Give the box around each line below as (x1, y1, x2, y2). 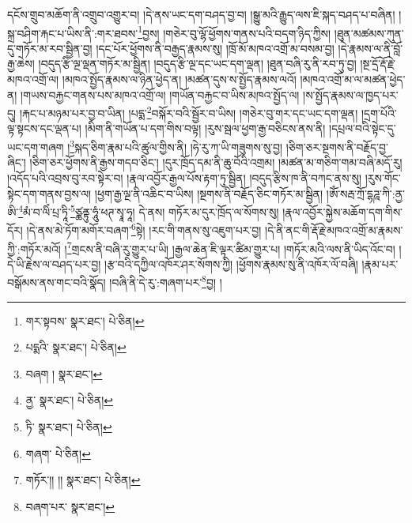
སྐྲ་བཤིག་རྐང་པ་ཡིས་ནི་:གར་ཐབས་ (7, 24, 138, 41)
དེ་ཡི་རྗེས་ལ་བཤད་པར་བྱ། (7, 255, 101, 272)
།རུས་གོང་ (365, 169, 401, 186)
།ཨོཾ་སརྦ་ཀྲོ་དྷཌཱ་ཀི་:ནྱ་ (326, 185, 405, 201)
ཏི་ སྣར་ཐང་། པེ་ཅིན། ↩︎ (25, 419, 112, 435)
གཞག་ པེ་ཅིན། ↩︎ (25, 445, 91, 461)
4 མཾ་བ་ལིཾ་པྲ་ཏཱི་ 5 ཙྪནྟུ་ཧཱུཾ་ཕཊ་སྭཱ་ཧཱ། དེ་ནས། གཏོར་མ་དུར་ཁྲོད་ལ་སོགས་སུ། (18, 201, 279, 220)
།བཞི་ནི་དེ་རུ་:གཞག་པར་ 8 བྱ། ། (109, 272, 222, 291)
